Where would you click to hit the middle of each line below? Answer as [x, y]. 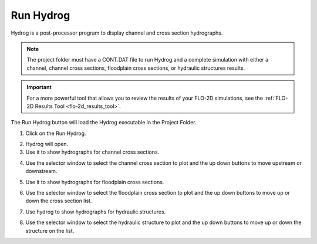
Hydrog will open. [47, 144]
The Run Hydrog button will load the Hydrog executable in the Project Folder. [104, 123]
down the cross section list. [59, 201]
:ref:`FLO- [276, 98]
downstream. [41, 171]
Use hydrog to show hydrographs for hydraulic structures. [96, 212]
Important [39, 87]
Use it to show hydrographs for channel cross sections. [92, 152]
